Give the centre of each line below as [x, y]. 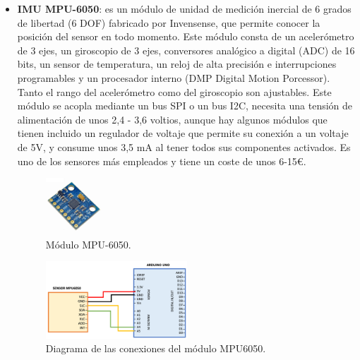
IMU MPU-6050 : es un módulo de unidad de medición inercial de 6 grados [184, 8]
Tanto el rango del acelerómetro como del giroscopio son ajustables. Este [174, 91]
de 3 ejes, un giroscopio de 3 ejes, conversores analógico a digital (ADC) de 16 [186, 50]
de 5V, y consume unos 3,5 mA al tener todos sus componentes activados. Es [184, 146]
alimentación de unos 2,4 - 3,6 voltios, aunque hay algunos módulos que [172, 119]
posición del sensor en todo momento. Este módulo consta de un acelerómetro [186, 36]
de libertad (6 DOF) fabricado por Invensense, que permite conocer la [169, 22]
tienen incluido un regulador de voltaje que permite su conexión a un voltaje [183, 133]
